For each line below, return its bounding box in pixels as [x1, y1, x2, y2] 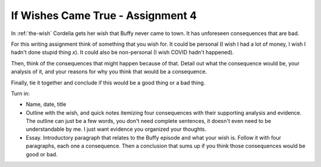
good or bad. [26, 150, 58, 157]
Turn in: [11, 90, 30, 97]
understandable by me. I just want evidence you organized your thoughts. [26, 125, 207, 133]
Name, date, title [26, 101, 67, 108]
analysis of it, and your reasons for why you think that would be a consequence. [11, 68, 207, 75]
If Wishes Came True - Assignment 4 [11, 9, 197, 22]
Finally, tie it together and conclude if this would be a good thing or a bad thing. [11, 79, 206, 86]
